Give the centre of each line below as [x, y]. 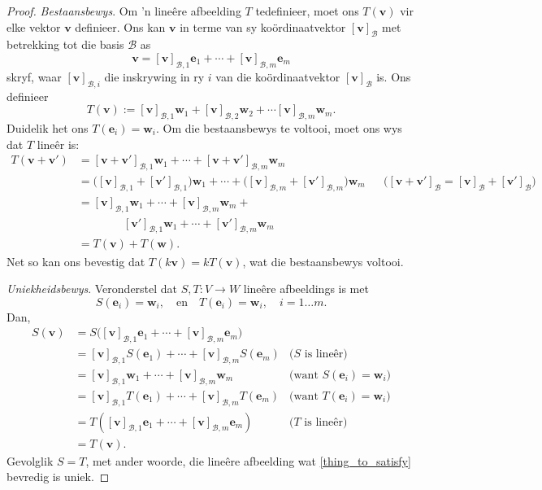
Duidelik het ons [48, 127]
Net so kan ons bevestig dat [76, 261]
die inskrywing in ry [154, 76]
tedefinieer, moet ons [307, 11]
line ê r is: [58, 144]
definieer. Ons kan [120, 26]
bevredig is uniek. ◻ [58, 477]
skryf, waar [34, 76]
